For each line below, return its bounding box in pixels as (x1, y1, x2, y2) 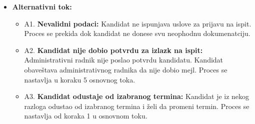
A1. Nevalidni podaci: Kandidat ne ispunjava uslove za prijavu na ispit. (24, 18, 251, 28)
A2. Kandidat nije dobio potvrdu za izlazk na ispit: (24, 44, 203, 55)
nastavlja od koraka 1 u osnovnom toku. (24, 110, 147, 121)
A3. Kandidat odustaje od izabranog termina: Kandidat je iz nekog (24, 91, 249, 101)
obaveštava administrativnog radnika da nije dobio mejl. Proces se (24, 64, 227, 74)
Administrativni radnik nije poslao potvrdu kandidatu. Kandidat (24, 54, 223, 65)
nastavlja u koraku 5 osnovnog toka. (24, 74, 135, 84)
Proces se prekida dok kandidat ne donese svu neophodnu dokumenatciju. (24, 28, 250, 38)
